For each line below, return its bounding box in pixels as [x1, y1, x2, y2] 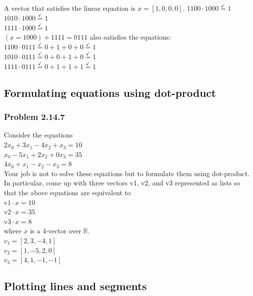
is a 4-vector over [30, 226, 81, 236]
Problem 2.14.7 [4, 111, 65, 123]
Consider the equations [4, 130, 73, 140]
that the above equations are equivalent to [4, 187, 131, 198]
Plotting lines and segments [4, 278, 147, 294]
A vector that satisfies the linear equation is [4, 3, 136, 13]
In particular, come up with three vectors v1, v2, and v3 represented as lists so [4, 178, 240, 188]
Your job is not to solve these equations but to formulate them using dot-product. [4, 168, 250, 178]
